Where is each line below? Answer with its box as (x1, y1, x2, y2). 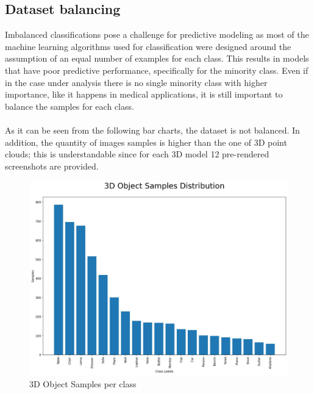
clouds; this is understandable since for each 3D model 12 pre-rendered (5, 148, 269, 160)
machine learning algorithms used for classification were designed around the (5, 40, 291, 52)
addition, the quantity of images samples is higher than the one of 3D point (5, 135, 287, 148)
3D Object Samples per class (29, 377, 137, 390)
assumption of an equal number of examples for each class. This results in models (5, 52, 309, 65)
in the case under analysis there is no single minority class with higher (5, 76, 268, 88)
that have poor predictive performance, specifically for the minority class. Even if (5, 63, 309, 76)
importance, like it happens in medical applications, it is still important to (5, 88, 283, 101)
